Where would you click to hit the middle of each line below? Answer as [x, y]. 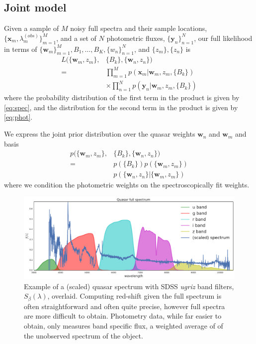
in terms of [21, 49]
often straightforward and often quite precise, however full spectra [125, 306]
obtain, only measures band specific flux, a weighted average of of [124, 325]
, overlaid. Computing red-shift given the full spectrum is [134, 296]
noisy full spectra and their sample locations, [139, 28]
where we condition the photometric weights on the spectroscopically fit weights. [127, 185]
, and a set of [76, 38]
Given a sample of [32, 28]
